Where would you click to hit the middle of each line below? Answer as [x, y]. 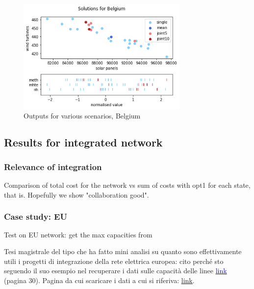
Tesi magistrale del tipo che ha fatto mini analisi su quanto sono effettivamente [123, 251]
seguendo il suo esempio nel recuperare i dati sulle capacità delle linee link [115, 271]
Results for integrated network [83, 142]
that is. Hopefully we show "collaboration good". [76, 194]
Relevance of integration [53, 166]
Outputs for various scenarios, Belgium [82, 116]
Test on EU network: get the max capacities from [78, 235]
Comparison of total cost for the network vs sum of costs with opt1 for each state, [127, 185]
